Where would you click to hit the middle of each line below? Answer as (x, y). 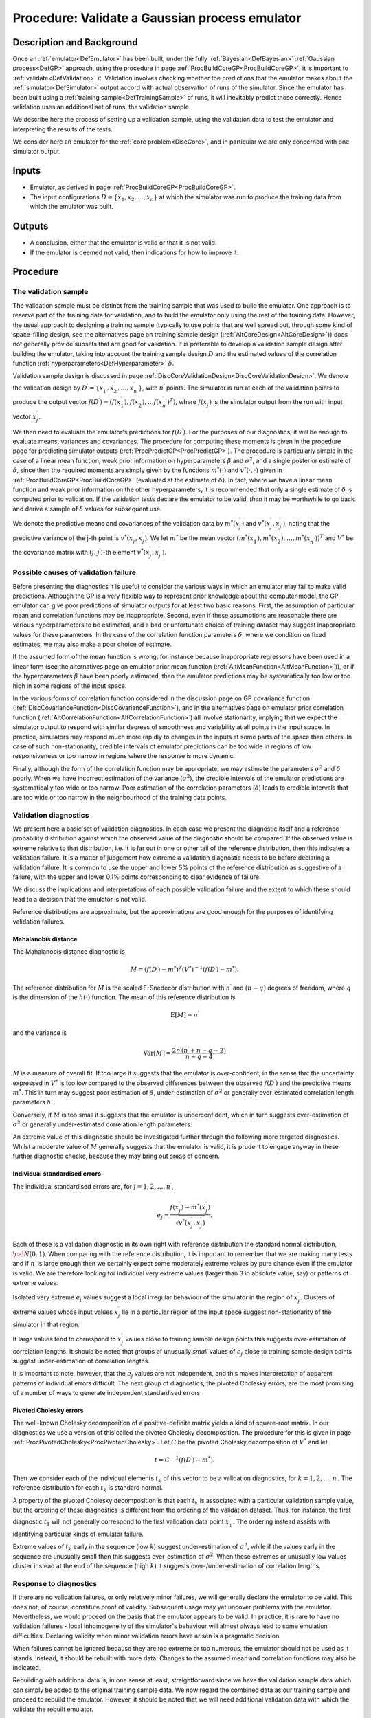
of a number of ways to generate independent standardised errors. (107, 1393)
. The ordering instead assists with (281, 1521)
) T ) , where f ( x (187, 402)
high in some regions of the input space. (70, 685)
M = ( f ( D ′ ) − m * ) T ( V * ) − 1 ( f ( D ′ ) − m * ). (185, 969)
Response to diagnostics (55, 1583)
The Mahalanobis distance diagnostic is (69, 951)
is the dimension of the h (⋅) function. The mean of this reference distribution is (124, 997)
